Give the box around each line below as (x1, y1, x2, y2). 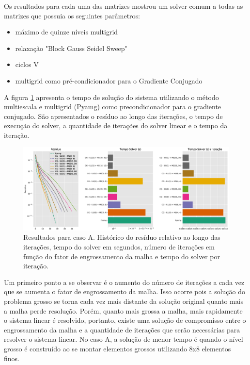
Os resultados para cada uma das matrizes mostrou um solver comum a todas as (4, 1, 243, 11)
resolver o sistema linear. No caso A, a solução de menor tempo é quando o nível (4, 334, 243, 344)
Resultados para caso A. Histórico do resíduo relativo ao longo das (23, 232, 220, 242)
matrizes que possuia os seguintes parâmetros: (4, 10, 141, 20)
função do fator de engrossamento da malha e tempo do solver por (23, 251, 220, 261)
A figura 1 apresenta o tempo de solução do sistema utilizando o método (4, 92, 219, 102)
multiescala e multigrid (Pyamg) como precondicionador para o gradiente (4, 101, 221, 112)
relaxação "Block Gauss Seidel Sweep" (15, 43, 127, 53)
